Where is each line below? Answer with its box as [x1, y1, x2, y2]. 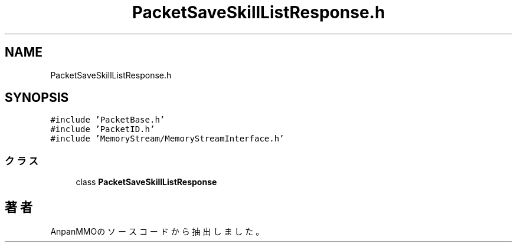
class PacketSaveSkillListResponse [76, 177, 217, 187]
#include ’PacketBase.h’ [50, 115, 165, 125]
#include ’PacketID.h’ [50, 124, 155, 134]
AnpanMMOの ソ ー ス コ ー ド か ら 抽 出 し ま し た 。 [50, 226, 264, 237]
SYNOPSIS [5, 90, 69, 106]
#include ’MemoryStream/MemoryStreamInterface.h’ [50, 134, 284, 144]
